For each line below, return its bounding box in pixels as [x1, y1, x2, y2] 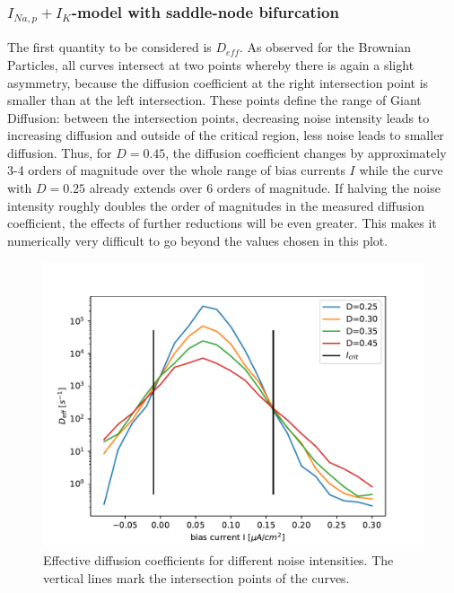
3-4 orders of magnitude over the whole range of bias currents [7, 161, 345, 179]
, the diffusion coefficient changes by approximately [165, 143, 447, 161]
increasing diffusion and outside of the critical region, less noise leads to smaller [7, 126, 444, 144]
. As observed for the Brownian [240, 38, 412, 57]
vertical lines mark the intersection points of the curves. [43, 568, 350, 587]
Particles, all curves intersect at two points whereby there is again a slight [7, 55, 415, 74]
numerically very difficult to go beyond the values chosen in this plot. [7, 231, 389, 249]
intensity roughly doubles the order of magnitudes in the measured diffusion [7, 196, 424, 214]
